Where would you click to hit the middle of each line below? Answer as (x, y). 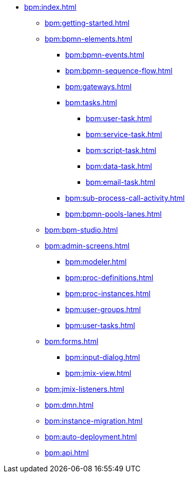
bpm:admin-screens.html (87, 246)
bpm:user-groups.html (103, 309)
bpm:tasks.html (91, 102)
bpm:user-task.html (119, 118)
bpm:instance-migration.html (94, 421)
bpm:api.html (67, 453)
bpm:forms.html (72, 341)
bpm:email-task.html (121, 182)
